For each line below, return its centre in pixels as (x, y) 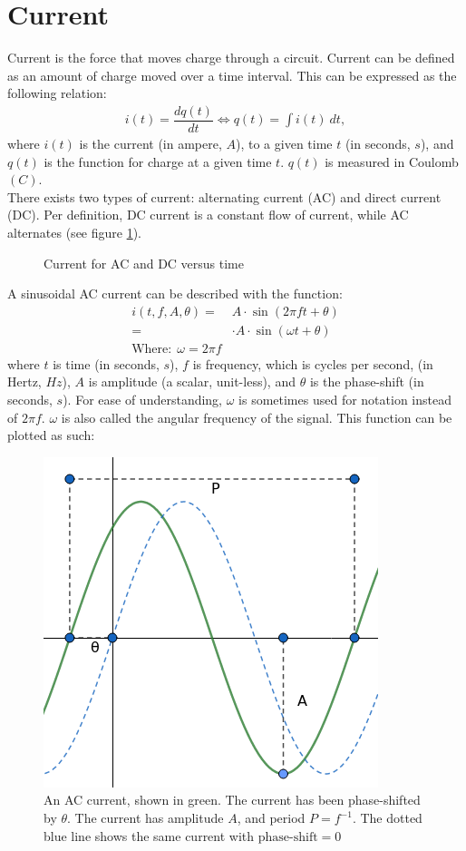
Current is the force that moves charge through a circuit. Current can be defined (231, 58)
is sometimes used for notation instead (345, 400)
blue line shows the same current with (149, 835)
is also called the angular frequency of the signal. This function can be (257, 417)
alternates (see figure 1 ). (74, 232)
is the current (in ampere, (150, 143)
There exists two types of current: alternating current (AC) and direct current (224, 196)
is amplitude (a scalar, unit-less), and (192, 381)
